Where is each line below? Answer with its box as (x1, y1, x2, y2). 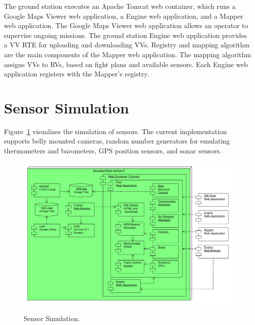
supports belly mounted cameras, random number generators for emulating (4, 136, 230, 146)
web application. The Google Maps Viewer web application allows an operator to (4, 20, 248, 31)
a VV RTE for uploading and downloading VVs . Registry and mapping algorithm (4, 39, 250, 50)
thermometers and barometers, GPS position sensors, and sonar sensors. (4, 145, 222, 156)
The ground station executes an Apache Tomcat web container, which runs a (4, 1, 236, 11)
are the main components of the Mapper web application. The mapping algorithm (4, 49, 251, 59)
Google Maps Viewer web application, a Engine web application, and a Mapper (4, 10, 243, 21)
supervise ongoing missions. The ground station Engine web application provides (4, 30, 247, 40)
